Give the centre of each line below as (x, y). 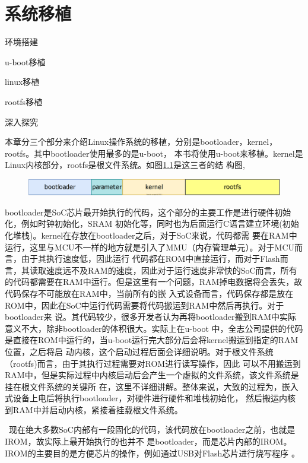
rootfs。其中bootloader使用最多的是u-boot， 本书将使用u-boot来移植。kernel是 (154, 153)
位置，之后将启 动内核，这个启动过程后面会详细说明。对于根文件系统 (139, 351)
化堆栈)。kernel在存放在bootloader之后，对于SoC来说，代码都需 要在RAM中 (151, 235)
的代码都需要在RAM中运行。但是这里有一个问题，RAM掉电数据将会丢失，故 (154, 282)
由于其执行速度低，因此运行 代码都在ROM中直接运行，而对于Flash (150, 259)
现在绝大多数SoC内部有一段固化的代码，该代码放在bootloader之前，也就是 (152, 429)
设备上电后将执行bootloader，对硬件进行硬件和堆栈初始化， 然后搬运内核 (154, 398)
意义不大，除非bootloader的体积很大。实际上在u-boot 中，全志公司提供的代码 (154, 328)
